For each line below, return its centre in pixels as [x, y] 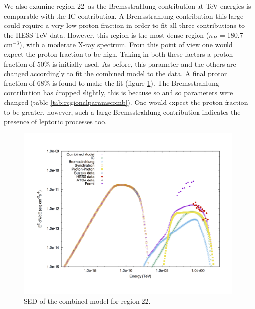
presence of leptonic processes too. [56, 121]
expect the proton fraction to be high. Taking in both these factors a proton [119, 54]
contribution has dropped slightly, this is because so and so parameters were [119, 92]
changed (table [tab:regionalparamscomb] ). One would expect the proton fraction [126, 102]
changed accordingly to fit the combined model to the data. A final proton [116, 73]
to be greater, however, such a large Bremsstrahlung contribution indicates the [122, 112]
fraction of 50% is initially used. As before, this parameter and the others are [120, 64]
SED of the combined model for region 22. [87, 300]
